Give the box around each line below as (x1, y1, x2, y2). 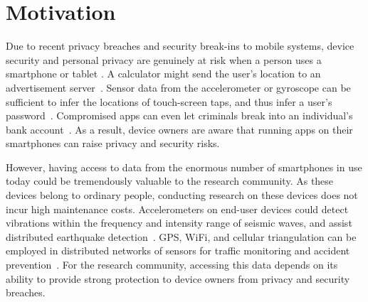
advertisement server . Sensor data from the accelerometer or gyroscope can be (6, 80, 351, 95)
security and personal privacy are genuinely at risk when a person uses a (6, 52, 322, 67)
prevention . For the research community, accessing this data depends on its (6, 257, 338, 272)
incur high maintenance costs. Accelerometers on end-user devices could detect (6, 201, 349, 216)
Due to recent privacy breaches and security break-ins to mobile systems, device (6, 38, 354, 53)
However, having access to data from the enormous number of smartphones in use (6, 159, 362, 174)
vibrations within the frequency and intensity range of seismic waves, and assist (6, 215, 352, 230)
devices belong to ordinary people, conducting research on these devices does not (6, 188, 358, 203)
